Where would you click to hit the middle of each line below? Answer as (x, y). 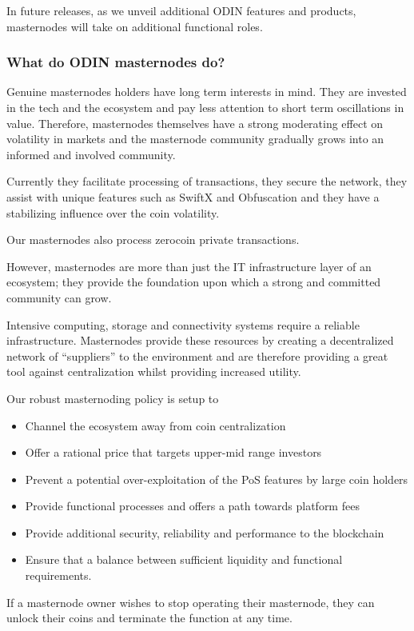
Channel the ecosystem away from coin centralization (155, 425)
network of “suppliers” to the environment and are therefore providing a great (197, 355)
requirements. (58, 575)
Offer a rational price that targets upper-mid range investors (173, 452)
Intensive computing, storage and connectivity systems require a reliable (183, 324)
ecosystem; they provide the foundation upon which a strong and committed (194, 282)
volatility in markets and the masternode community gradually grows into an (195, 139)
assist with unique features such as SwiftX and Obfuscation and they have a (193, 196)
